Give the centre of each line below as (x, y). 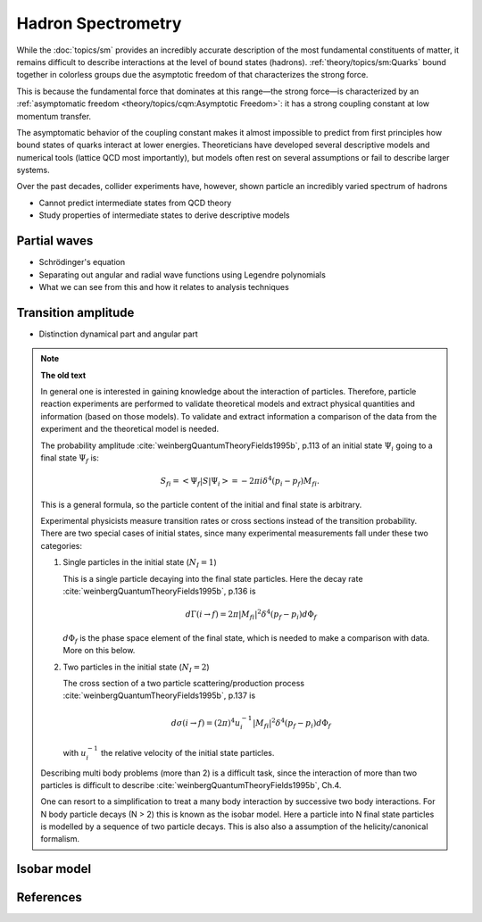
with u (75, 752)
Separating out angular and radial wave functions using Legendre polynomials (182, 274)
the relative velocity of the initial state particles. (187, 752)
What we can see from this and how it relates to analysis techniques (164, 287)
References (49, 897)
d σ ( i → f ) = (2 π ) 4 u (206, 722)
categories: (61, 545)
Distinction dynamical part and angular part (118, 334)
